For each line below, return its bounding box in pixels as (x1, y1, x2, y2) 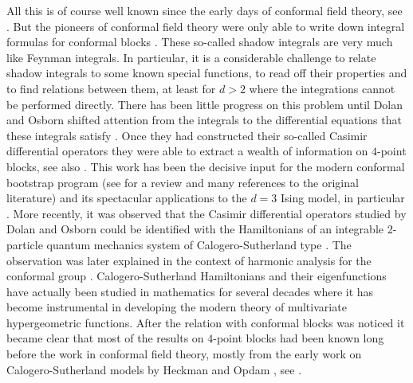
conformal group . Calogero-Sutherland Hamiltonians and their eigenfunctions (6, 268, 387, 284)
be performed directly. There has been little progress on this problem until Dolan (6, 96, 403, 112)
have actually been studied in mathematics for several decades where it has (6, 283, 374, 299)
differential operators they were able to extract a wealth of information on (6, 143, 368, 159)
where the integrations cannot (249, 80, 395, 96)
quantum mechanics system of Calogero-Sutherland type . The (46, 236, 352, 252)
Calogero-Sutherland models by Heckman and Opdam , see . (6, 361, 302, 377)
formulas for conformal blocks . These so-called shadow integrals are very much (6, 33, 393, 50)
